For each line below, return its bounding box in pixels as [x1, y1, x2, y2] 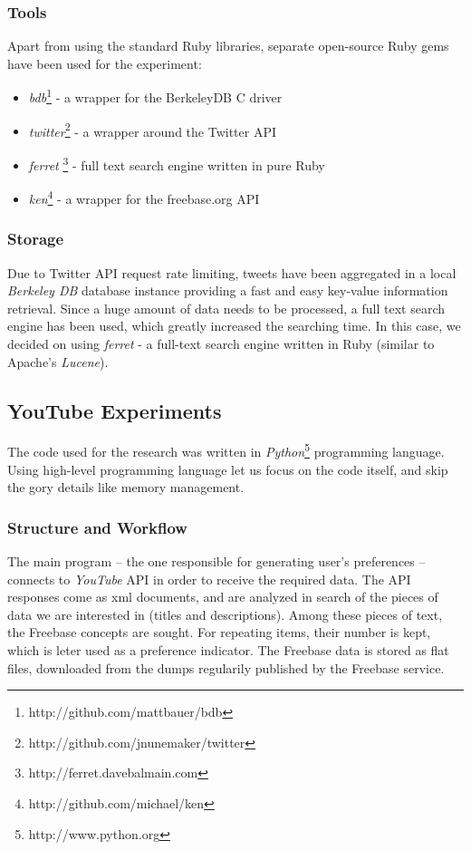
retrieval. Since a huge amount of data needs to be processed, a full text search [7, 298, 446, 317]
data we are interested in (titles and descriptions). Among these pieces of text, [7, 604, 443, 623]
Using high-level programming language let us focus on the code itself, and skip [7, 459, 448, 478]
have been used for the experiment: [7, 53, 202, 72]
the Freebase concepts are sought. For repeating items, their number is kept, [7, 623, 431, 642]
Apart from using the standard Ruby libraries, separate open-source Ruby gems [7, 36, 449, 55]
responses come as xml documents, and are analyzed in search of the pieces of [7, 587, 438, 606]
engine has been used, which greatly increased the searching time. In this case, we [7, 316, 461, 335]
